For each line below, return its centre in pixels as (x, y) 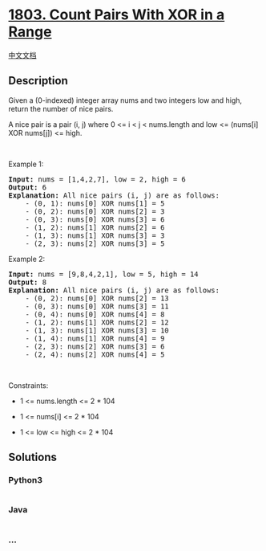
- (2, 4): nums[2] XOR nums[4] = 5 (95, 354)
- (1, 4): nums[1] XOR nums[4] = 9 (95, 338)
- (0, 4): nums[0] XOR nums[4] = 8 (95, 314)
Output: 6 (27, 187)
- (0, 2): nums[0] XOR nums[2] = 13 (97, 298)
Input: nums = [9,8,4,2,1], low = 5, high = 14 (103, 274)
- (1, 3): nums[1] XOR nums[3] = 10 (97, 330)
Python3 (25, 480)
